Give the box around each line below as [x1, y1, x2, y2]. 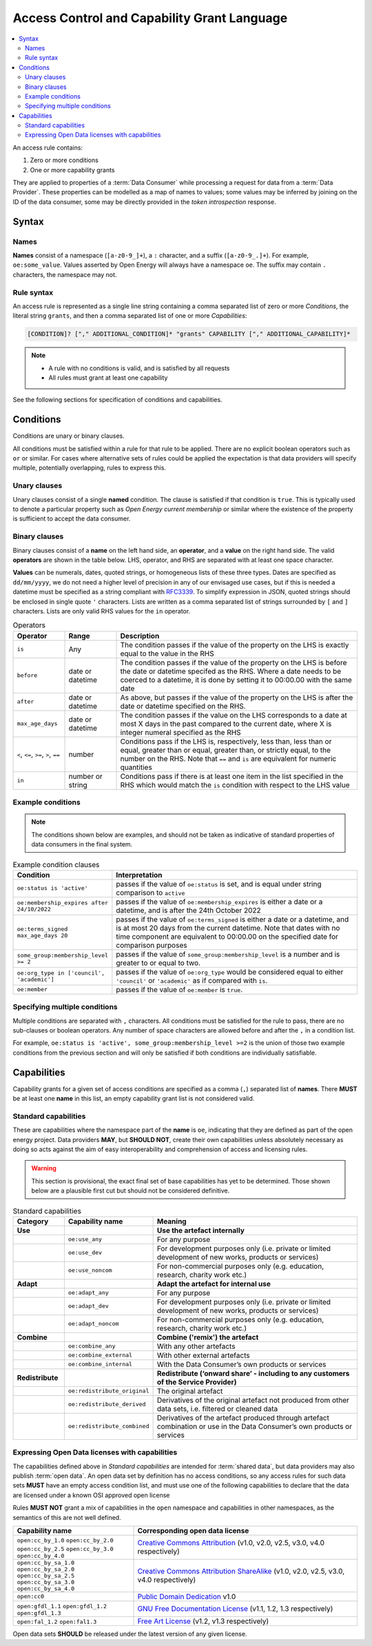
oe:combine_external [68, 1352, 133, 1359]
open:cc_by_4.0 [17, 1552, 65, 1559]
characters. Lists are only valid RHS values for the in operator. [12, 607, 191, 615]
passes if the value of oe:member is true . [116, 984, 243, 994]
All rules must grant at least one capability [48, 374, 168, 382]
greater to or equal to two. [116, 958, 201, 968]
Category [17, 1217, 49, 1226]
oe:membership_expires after [17, 899, 109, 906]
